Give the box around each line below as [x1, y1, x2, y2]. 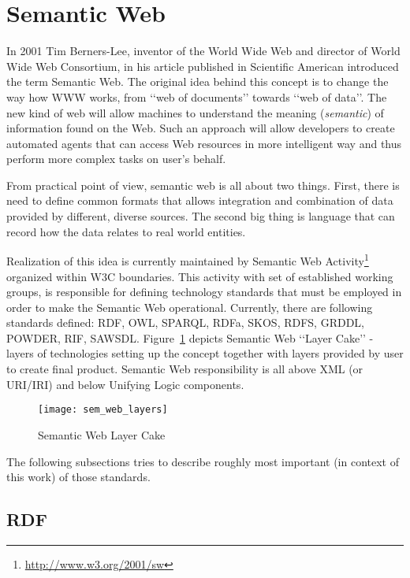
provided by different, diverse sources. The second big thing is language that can [6, 208, 395, 224]
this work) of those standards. [6, 469, 151, 485]
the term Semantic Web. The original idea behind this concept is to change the [6, 73, 389, 90]
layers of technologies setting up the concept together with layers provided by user [6, 345, 404, 361]
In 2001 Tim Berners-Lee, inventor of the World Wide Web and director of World [6, 43, 401, 59]
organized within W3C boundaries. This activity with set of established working [6, 268, 393, 284]
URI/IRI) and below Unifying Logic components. [6, 376, 244, 392]
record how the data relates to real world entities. [6, 223, 246, 239]
